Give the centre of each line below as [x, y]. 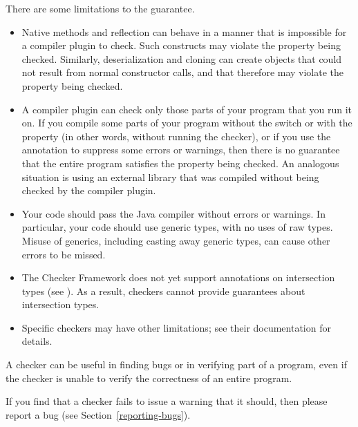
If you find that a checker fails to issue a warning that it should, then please [167, 401]
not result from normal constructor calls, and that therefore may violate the [183, 72]
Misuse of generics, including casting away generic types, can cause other [176, 240]
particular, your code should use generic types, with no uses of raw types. [177, 227]
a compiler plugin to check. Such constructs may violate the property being [181, 45]
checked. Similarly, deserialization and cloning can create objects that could [182, 58]
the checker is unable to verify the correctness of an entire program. [149, 378]
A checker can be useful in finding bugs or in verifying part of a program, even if [176, 364]
